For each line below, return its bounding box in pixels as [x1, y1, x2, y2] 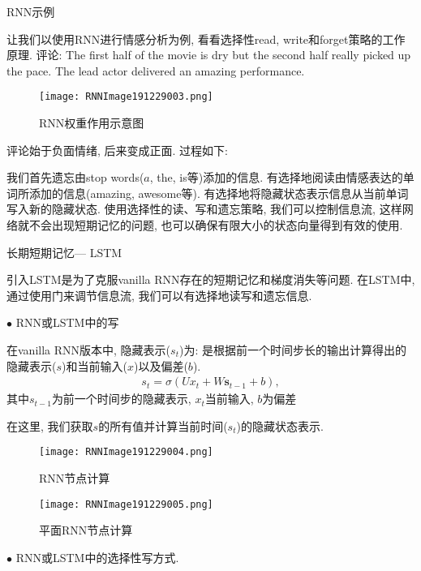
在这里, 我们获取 [6, 417, 93, 434]
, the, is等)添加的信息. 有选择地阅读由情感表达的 [149, 169, 403, 186]
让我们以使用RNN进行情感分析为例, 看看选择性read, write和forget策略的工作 [6, 30, 406, 47]
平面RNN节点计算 [39, 522, 133, 539]
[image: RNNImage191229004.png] [39, 446, 213, 458]
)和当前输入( [62, 357, 127, 374]
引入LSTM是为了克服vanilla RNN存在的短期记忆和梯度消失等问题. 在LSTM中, [6, 271, 415, 288]
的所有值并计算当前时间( [98, 417, 228, 434]
